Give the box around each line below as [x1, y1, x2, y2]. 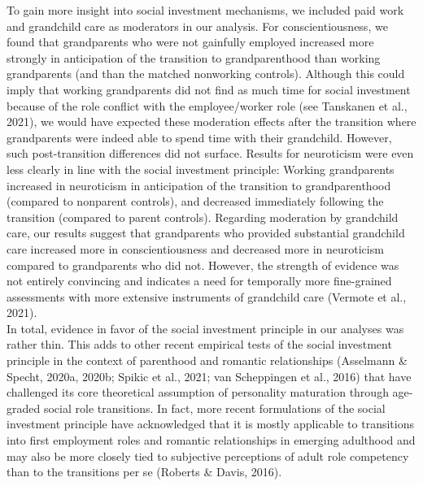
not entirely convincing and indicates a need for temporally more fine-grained [7, 272, 392, 289]
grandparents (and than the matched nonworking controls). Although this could [7, 65, 405, 82]
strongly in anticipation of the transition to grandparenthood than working [7, 49, 381, 66]
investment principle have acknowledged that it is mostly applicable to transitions [7, 415, 414, 432]
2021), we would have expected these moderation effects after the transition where [7, 113, 416, 130]
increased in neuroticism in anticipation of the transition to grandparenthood [7, 176, 391, 193]
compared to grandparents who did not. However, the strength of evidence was [7, 256, 399, 273]
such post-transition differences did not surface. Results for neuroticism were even [7, 145, 414, 162]
